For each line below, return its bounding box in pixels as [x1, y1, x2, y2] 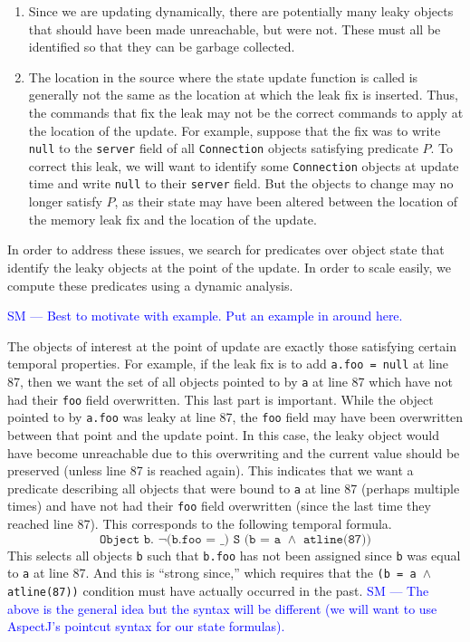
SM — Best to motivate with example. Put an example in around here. [7, 306, 403, 325]
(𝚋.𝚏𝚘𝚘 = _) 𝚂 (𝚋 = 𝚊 [166, 532, 281, 546]
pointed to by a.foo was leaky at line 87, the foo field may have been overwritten [7, 407, 464, 426]
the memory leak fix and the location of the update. [28, 209, 317, 228]
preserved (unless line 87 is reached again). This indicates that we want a [7, 461, 414, 480]
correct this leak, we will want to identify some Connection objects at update [28, 156, 459, 175]
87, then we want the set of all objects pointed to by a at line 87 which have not [7, 371, 453, 390]
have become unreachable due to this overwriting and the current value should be [7, 443, 460, 462]
